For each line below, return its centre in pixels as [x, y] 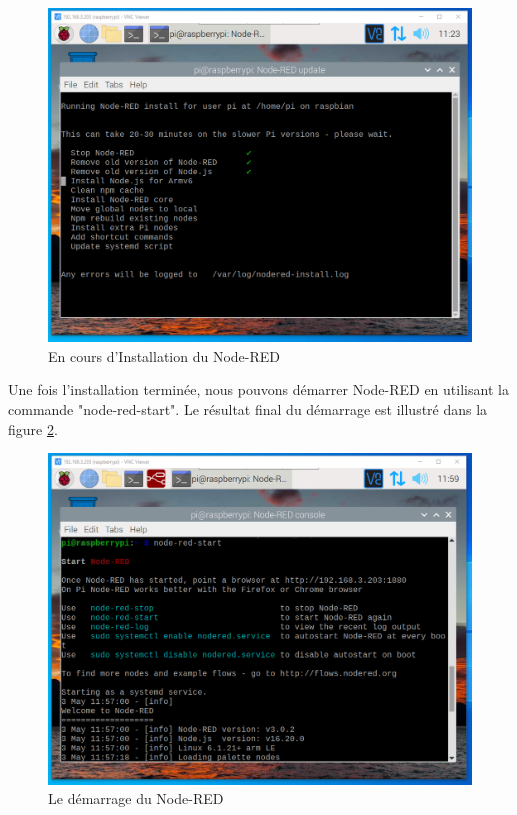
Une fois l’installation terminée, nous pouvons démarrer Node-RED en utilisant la [258, 389]
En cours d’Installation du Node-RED [164, 355]
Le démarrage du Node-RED [136, 798]
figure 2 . [33, 428]
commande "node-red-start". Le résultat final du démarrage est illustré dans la [248, 408]
